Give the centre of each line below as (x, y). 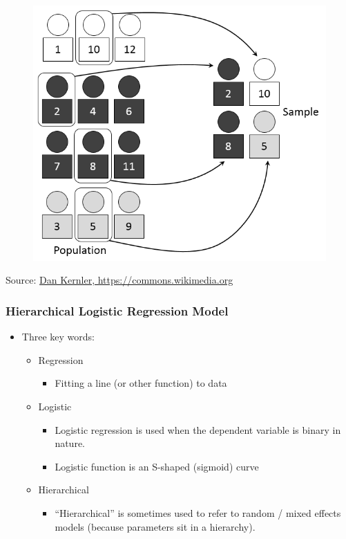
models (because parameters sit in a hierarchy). (155, 526)
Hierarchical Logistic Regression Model (117, 310)
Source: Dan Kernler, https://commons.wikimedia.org (119, 280)
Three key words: (58, 337)
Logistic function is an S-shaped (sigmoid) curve (157, 466)
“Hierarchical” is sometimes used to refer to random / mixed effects (198, 512)
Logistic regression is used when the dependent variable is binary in (198, 429)
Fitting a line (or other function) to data (141, 383)
